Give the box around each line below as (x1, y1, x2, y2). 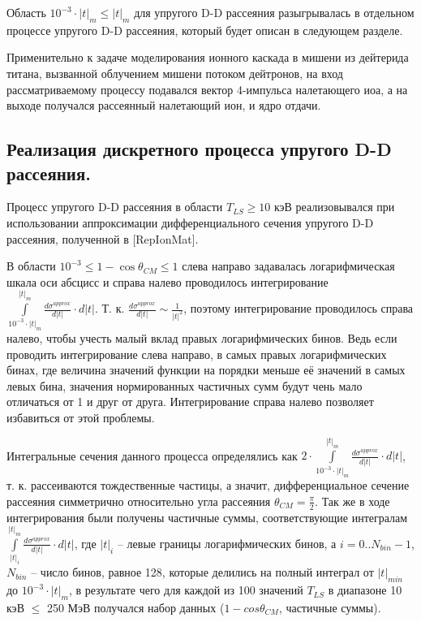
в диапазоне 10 (328, 581, 402, 598)
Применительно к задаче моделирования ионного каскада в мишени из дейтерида (6, 49, 409, 66)
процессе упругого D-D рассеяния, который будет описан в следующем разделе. (6, 21, 403, 38)
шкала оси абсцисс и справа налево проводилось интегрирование (6, 273, 329, 290)
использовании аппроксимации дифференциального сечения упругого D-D (6, 214, 374, 231)
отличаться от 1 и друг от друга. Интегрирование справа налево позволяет (6, 393, 374, 410)
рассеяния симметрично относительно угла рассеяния (6, 492, 271, 509)
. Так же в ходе (315, 492, 390, 509)
